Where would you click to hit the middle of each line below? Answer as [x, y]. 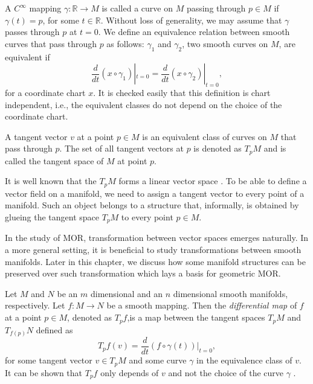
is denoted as [218, 148]
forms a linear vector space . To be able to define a [213, 181]
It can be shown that [44, 372]
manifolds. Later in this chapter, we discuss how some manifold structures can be [155, 261]
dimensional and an [127, 293]
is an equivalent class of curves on [205, 136]
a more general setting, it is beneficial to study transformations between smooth [153, 250]
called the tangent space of [54, 160]
